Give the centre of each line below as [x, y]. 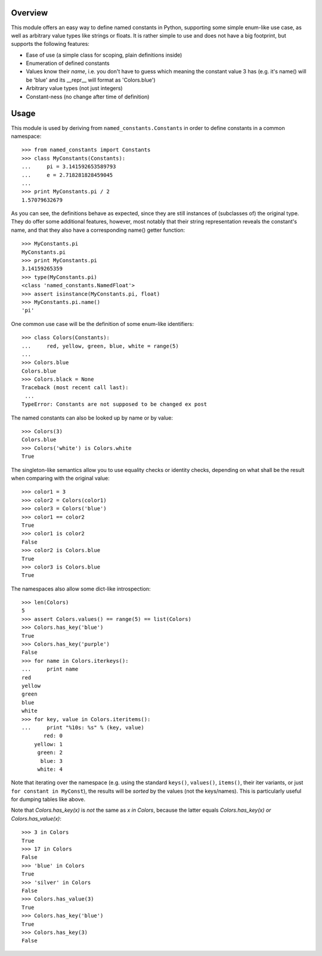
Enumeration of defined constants [68, 63]
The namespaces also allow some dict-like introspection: [81, 589]
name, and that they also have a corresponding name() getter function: [98, 230]
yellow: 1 [48, 744]
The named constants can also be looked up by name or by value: [92, 418]
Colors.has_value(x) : [36, 818]
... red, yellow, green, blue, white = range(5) [100, 346]
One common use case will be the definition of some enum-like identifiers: [102, 324]
